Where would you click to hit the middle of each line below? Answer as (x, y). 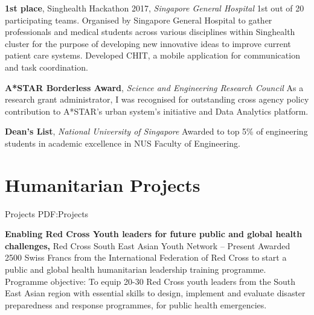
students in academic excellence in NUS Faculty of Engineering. (123, 143)
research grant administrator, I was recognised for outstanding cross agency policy (157, 99)
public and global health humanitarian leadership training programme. (136, 269)
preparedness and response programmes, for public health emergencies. (136, 304)
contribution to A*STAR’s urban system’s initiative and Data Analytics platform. (157, 111)
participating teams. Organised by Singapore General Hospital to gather (139, 20)
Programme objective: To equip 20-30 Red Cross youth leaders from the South (150, 281)
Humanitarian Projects (103, 184)
